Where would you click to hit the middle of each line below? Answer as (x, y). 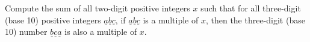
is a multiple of (171, 19)
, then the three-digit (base (255, 19)
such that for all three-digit (251, 8)
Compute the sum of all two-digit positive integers (98, 8)
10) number (26, 31)
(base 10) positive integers (53, 19)
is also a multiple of (101, 31)
